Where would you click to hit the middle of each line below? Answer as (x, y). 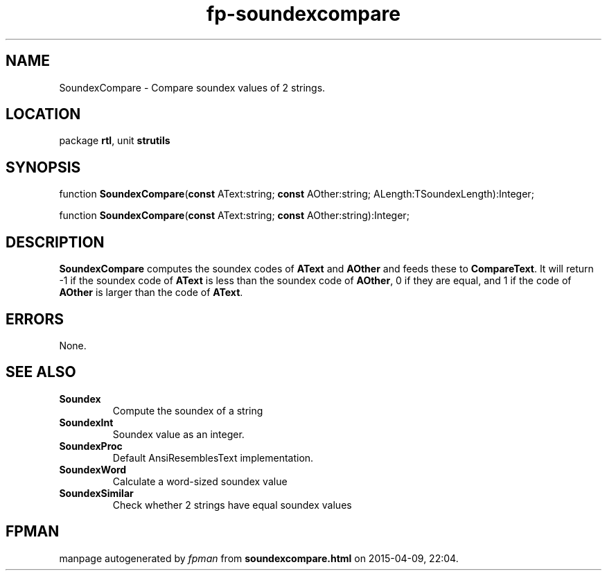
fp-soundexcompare (303, 14)
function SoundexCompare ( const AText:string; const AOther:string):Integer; (234, 216)
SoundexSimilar (96, 493)
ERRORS (35, 319)
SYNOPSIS (43, 167)
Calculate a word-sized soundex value (200, 481)
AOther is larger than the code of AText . (151, 293)
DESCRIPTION (55, 242)
